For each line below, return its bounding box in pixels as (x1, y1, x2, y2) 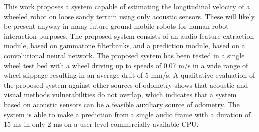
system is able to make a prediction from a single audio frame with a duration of (4, 109, 251, 119)
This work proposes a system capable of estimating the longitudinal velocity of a (4, 1, 250, 11)
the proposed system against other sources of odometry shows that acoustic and (4, 79, 248, 90)
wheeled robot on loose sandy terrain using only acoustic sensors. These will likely (4, 11, 255, 21)
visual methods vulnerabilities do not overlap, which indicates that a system (4, 89, 237, 100)
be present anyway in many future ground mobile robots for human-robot (4, 21, 229, 31)
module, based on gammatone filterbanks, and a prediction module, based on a (4, 40, 245, 51)
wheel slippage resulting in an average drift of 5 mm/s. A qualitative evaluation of (4, 70, 255, 80)
